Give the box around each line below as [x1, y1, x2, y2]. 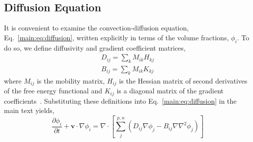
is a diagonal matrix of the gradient [116, 85, 224, 96]
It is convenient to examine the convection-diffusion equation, [4, 23, 189, 33]
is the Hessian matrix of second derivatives [119, 75, 248, 85]
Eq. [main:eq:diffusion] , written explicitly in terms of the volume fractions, [4, 32, 229, 42]
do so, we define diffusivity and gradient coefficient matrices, [4, 42, 186, 53]
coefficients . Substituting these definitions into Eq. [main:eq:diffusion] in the [4, 95, 237, 106]
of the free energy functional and [4, 85, 102, 96]
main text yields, [4, 105, 55, 115]
